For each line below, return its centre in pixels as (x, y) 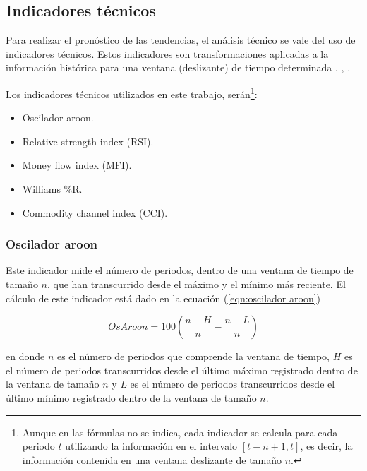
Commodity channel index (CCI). (95, 212)
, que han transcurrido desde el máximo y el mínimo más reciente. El (196, 284)
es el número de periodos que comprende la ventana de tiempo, (193, 356)
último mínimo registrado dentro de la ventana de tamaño (131, 397)
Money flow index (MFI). (77, 165)
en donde (25, 356)
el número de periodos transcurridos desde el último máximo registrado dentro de (182, 370)
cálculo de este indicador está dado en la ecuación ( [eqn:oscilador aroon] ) (163, 298)
